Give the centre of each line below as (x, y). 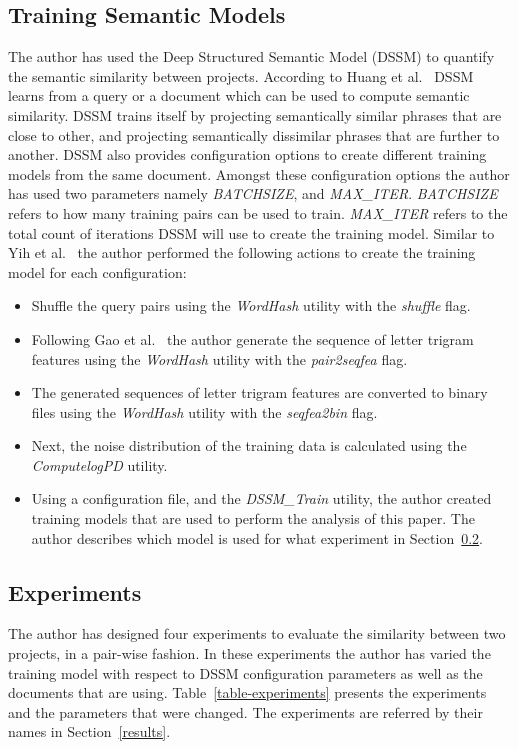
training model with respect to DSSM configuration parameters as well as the (245, 672)
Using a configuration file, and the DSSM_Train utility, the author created (261, 498)
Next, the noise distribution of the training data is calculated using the (249, 445)
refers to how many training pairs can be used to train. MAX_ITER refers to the (258, 212)
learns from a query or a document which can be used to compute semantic (239, 95)
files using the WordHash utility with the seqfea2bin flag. (204, 411)
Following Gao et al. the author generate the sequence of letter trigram (252, 338)
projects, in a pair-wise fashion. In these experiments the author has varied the (249, 653)
